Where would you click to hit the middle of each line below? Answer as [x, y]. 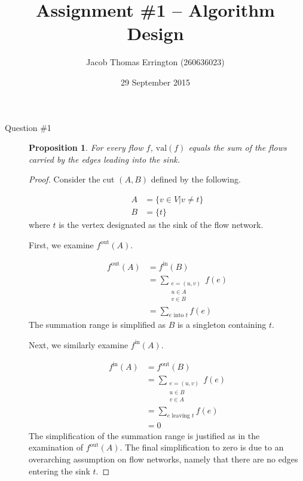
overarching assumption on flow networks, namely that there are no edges [163, 459]
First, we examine [61, 244]
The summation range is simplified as [97, 325]
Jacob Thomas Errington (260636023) [155, 62]
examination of [56, 447]
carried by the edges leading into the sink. [104, 159]
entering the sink [59, 471]
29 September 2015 [155, 82]
